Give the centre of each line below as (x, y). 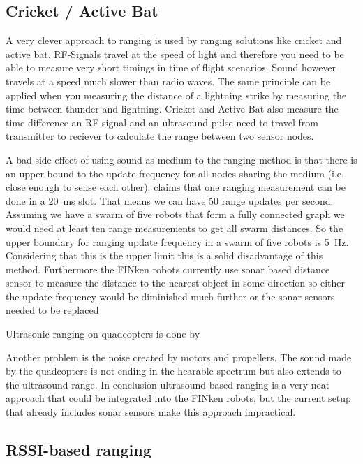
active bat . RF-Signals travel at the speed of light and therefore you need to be (175, 53)
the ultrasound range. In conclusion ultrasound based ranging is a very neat (168, 384)
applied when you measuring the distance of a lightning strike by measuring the (176, 95)
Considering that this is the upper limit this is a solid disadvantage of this (164, 255)
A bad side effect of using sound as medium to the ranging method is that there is (181, 159)
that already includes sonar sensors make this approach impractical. (151, 412)
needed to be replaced (52, 310)
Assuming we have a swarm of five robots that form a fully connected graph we (175, 214)
